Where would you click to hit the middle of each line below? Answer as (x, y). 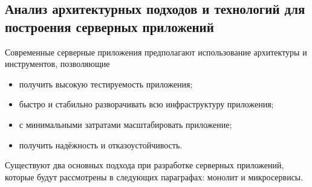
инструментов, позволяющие (57, 64)
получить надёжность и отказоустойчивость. (101, 144)
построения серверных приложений (109, 26)
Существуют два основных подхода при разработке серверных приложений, (145, 165)
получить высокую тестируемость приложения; (106, 84)
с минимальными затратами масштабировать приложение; (125, 124)
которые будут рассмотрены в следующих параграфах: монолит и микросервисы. (154, 176)
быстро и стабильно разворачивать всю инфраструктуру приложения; (146, 104)
